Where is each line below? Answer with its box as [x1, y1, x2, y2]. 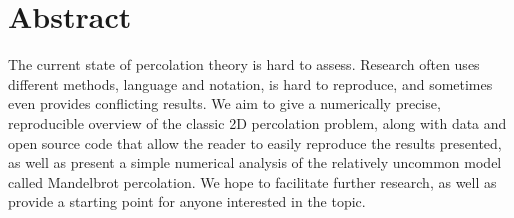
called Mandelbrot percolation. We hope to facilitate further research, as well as [8, 171, 497, 192]
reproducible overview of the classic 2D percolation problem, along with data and [8, 112, 507, 133]
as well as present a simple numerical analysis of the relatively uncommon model [8, 152, 502, 173]
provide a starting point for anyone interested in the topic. [8, 191, 366, 212]
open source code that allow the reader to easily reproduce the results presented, [8, 132, 502, 153]
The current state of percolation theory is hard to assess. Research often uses [8, 54, 480, 75]
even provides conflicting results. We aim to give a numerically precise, [8, 93, 441, 114]
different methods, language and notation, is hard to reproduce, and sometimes [8, 73, 493, 94]
